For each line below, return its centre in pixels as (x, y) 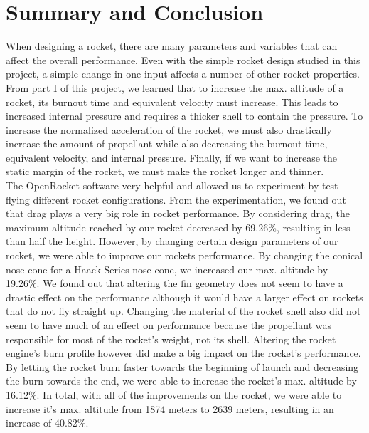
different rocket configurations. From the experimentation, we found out (189, 199)
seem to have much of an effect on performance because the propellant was (169, 325)
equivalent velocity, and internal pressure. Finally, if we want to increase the (172, 157)
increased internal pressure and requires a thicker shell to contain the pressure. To (184, 116)
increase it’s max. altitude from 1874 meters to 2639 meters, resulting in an (170, 408)
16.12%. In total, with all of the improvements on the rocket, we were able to (174, 394)
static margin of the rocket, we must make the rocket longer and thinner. (165, 171)
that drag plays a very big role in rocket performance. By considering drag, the (178, 213)
